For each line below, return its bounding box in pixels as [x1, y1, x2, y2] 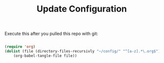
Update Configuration [36, 3, 127, 15]
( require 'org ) [4, 45, 36, 49]
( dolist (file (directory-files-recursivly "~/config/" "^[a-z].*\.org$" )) [4, 49, 163, 54]
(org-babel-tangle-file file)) [13, 53, 77, 58]
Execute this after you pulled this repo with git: [4, 31, 98, 37]
